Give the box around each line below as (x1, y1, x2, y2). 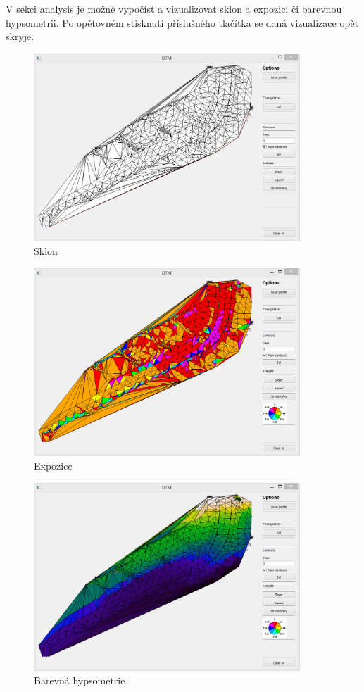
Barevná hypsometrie (34, 673, 125, 688)
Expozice (34, 458, 73, 473)
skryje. (6, 29, 34, 44)
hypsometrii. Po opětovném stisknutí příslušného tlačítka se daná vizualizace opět (6, 15, 359, 30)
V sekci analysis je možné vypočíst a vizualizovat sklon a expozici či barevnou (6, 1, 342, 15)
